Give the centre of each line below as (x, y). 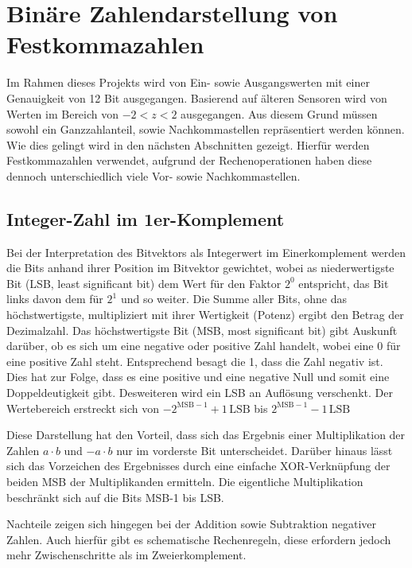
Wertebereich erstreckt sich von (83, 408)
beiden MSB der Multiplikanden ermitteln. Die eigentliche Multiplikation (185, 481)
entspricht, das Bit (344, 283)
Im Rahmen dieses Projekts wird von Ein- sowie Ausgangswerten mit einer (188, 82)
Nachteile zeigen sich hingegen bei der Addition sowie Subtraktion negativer (191, 524)
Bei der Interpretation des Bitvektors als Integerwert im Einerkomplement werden (206, 252)
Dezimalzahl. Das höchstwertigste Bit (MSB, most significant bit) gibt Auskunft (202, 330)
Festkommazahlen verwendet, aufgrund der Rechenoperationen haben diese (189, 160)
